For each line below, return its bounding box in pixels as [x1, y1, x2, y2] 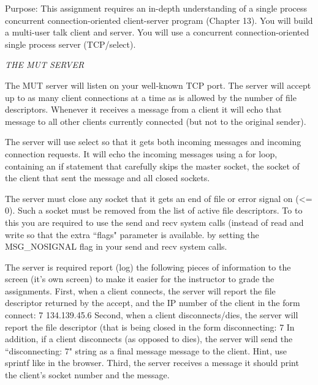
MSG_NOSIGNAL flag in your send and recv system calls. [5, 240, 227, 253]
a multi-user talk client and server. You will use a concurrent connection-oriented [5, 26, 309, 39]
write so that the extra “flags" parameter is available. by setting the [5, 228, 259, 241]
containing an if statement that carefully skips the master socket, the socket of [5, 159, 300, 172]
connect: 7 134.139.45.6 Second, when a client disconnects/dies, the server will [5, 308, 298, 321]
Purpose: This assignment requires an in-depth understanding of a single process [5, 2, 308, 14]
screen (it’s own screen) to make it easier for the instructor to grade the [5, 272, 274, 285]
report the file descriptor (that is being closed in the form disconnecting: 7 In [5, 320, 295, 333]
